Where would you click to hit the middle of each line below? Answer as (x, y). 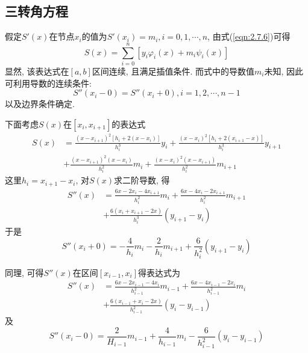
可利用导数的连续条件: (48, 83)
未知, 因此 (284, 71)
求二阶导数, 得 (142, 180)
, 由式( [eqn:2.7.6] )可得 (249, 36)
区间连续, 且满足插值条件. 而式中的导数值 (173, 71)
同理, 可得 (24, 272)
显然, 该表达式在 (37, 71)
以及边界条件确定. (40, 104)
